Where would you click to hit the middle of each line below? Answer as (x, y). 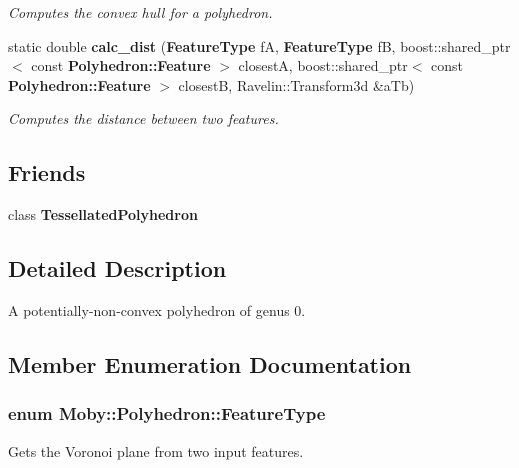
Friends (47, 172)
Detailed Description (117, 268)
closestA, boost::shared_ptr (323, 65)
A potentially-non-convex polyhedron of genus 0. (157, 309)
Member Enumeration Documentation (210, 363)
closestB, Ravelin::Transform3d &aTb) (296, 84)
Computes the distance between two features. (143, 118)
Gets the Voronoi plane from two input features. (156, 450)
